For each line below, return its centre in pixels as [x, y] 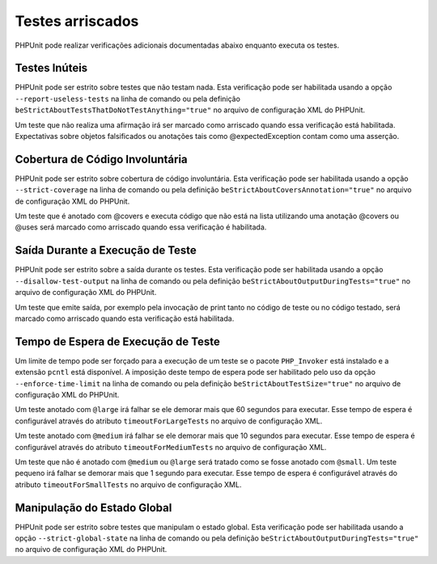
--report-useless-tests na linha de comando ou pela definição [127, 99]
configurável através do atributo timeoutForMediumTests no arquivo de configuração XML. [171, 447]
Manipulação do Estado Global [93, 508]
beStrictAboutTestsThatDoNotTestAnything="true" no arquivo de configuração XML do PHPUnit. [190, 110]
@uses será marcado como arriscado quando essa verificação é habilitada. [141, 227]
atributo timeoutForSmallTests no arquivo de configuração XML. [128, 484]
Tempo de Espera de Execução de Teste [117, 341]
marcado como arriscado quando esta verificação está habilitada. [125, 318]
